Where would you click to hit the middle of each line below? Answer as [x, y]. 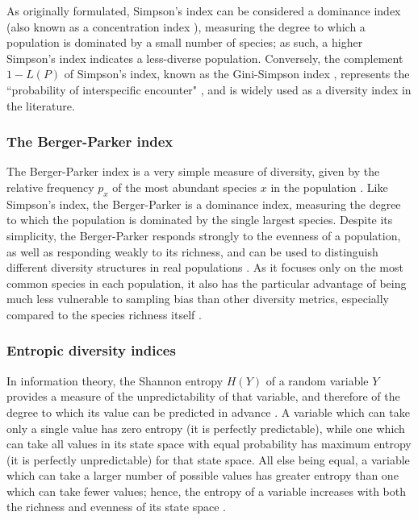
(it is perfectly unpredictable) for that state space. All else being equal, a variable [208, 459]
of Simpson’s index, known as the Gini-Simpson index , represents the [237, 74]
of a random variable [317, 380]
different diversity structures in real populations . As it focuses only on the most [205, 267]
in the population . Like [329, 187]
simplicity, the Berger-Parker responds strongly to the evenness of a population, [204, 235]
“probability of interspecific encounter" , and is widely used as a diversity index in [209, 89]
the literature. [41, 105]
